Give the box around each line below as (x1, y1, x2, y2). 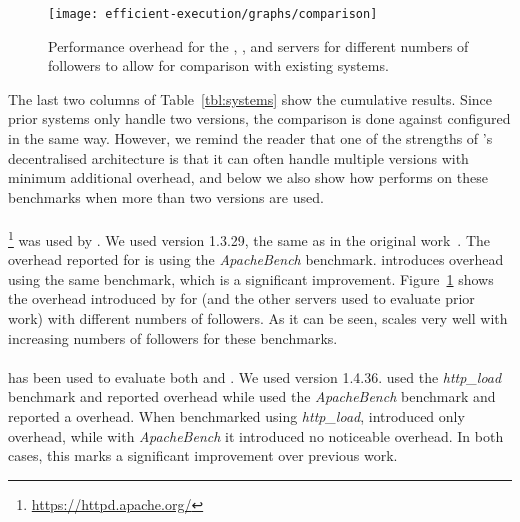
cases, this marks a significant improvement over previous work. (8, 445, 398, 466)
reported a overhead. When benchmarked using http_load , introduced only (8, 406, 465, 426)
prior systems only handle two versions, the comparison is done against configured (8, 108, 511, 129)
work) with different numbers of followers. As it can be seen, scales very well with (8, 308, 508, 329)
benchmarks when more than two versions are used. (8, 186, 324, 207)
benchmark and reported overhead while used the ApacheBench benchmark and (8, 386, 496, 407)
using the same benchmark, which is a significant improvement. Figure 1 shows (8, 268, 494, 289)
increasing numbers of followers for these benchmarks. (8, 327, 338, 348)
